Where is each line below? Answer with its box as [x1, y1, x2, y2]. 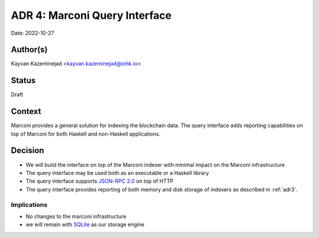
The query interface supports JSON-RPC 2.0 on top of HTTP [25, 177, 174, 185]
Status [11, 75, 36, 85]
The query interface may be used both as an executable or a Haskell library [25, 169, 209, 176]
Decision [11, 146, 44, 156]
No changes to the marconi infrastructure [25, 213, 126, 220]
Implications [11, 200, 47, 209]
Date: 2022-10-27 [11, 29, 54, 37]
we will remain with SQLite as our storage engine [25, 221, 145, 228]
